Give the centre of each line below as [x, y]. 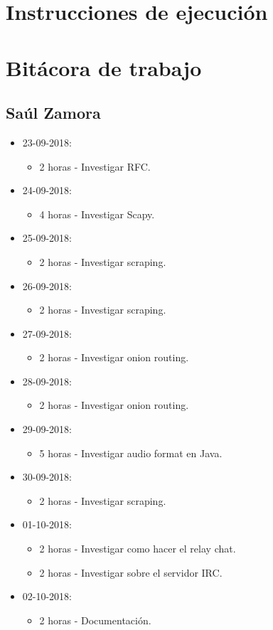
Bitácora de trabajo [104, 67]
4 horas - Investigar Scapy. [97, 214]
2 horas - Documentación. [95, 620]
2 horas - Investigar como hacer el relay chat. [138, 549]
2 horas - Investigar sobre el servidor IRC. [131, 572]
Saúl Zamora [53, 113]
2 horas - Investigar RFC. [95, 166]
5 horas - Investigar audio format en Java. [131, 453]
